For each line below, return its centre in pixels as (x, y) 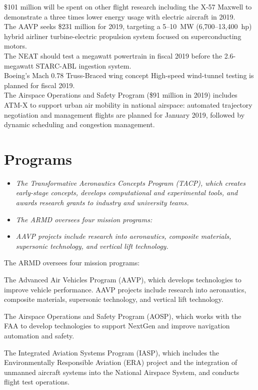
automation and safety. (39, 335)
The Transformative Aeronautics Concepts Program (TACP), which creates (130, 182)
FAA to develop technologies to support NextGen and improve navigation (117, 326)
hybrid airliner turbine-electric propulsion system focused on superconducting (123, 36)
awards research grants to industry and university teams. (102, 203)
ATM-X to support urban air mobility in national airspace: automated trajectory (128, 104)
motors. (16, 46)
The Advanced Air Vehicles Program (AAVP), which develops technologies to (123, 279)
